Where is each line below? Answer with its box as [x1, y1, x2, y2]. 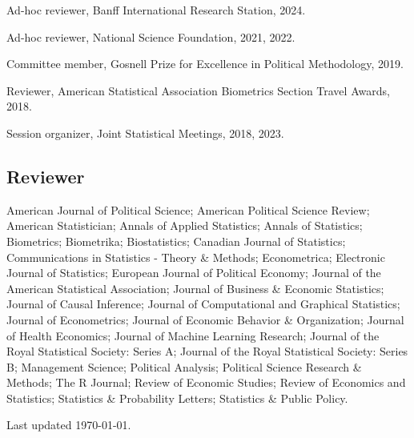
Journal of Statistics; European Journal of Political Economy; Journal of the [6, 264, 381, 281]
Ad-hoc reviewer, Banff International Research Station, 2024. [6, 2, 306, 18]
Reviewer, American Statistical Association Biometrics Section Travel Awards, [6, 82, 390, 98]
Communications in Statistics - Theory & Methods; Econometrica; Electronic [6, 248, 385, 265]
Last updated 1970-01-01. [6, 416, 131, 433]
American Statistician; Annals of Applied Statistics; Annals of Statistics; [6, 217, 363, 234]
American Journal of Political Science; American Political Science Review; [6, 201, 370, 218]
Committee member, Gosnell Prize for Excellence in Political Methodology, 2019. [6, 55, 404, 72]
